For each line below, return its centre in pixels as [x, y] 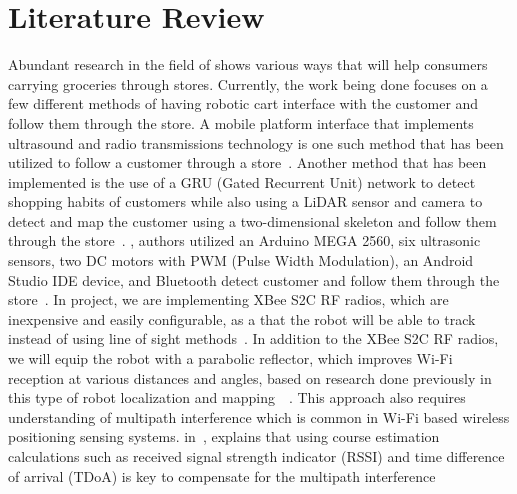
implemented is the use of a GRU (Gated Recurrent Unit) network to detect [242, 181]
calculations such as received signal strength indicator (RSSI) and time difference [256, 456]
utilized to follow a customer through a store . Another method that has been [247, 162]
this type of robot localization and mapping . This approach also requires [237, 397]
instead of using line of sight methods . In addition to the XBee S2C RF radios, [253, 338]
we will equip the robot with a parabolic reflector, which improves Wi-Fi [230, 358]
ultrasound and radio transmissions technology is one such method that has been [256, 142]
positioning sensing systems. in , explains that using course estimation [224, 436]
